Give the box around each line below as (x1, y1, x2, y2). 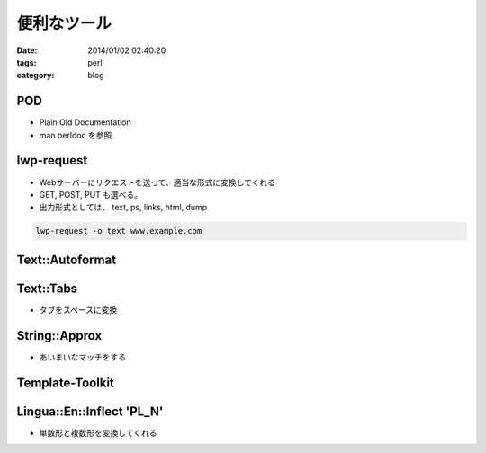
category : (16, 70, 55, 81)
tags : (16, 57, 37, 67)
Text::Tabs (16, 280, 78, 296)
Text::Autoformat (16, 252, 117, 267)
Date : (16, 45, 38, 56)
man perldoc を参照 (39, 129, 112, 140)
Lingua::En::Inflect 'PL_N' (16, 404, 164, 419)
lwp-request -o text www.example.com (35, 226, 202, 236)
